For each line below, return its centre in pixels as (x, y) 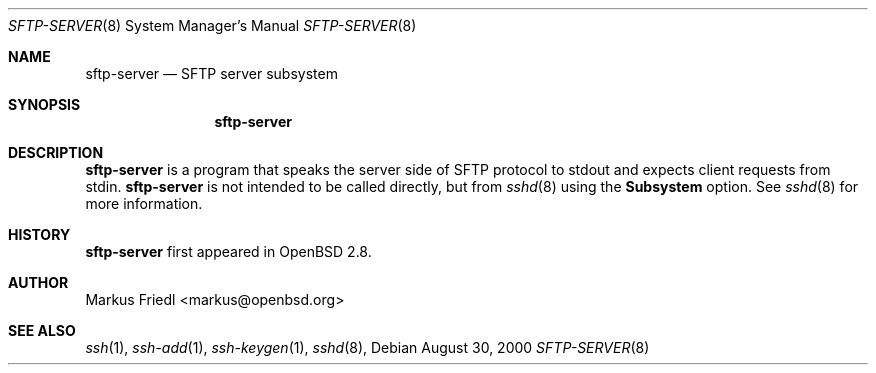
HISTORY (39, 234)
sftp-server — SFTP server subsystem (211, 73)
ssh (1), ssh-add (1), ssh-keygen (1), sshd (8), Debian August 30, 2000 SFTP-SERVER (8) (367, 347)
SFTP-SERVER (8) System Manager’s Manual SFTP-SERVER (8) (212, 25)
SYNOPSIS (44, 104)
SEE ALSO (42, 330)
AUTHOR (38, 282)
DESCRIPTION (56, 152)
